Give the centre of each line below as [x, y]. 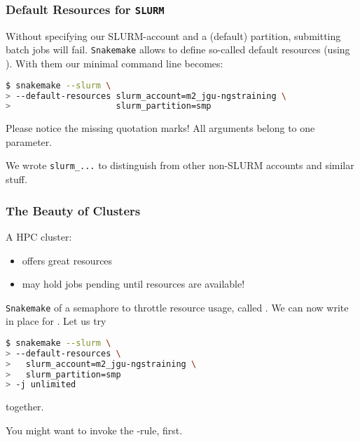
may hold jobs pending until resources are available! [133, 284]
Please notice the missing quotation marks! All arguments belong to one [160, 128]
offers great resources [67, 260]
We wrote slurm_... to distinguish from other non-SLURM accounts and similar [180, 165]
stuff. [16, 179]
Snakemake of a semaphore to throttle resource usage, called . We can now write [177, 307]
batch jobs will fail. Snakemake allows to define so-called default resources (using [178, 49]
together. [25, 407]
